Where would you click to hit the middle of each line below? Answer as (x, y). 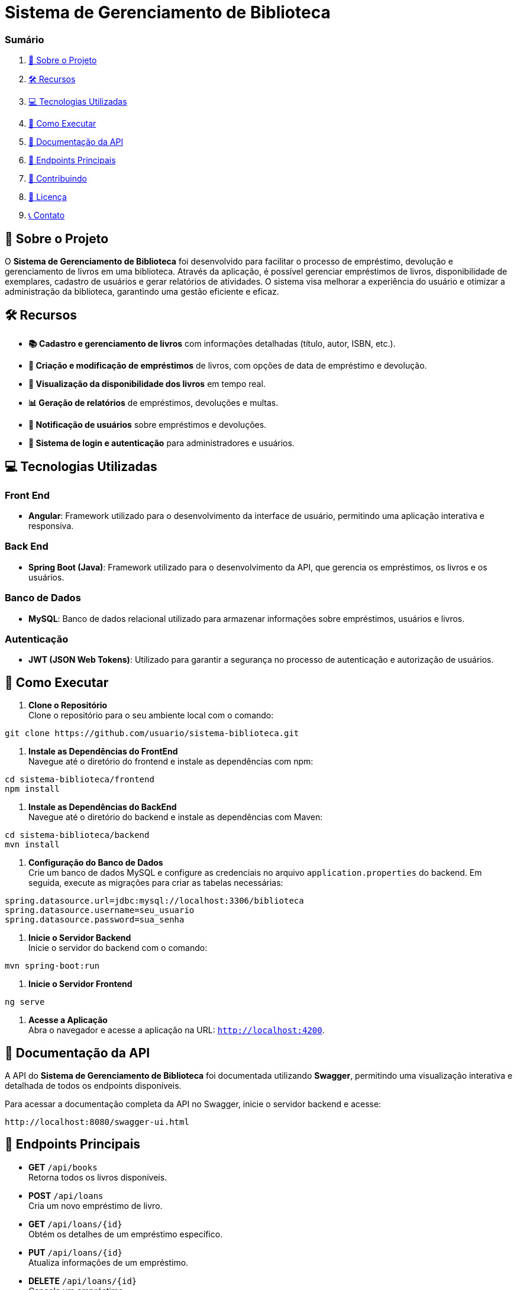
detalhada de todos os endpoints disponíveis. (93, 1085)
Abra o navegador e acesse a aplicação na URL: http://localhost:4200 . (177, 1030)
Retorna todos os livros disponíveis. (98, 1177)
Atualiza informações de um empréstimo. (109, 1262)
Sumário (25, 39)
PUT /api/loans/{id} (76, 1252)
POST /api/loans (66, 1195)
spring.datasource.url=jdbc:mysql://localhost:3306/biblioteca (154, 901)
